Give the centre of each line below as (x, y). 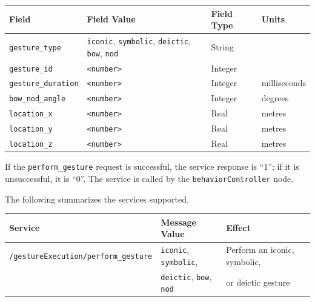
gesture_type (35, 48)
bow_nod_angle (38, 99)
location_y (31, 129)
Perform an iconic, (260, 250)
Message (178, 222)
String (222, 46)
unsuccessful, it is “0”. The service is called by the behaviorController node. (149, 178)
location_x (31, 114)
